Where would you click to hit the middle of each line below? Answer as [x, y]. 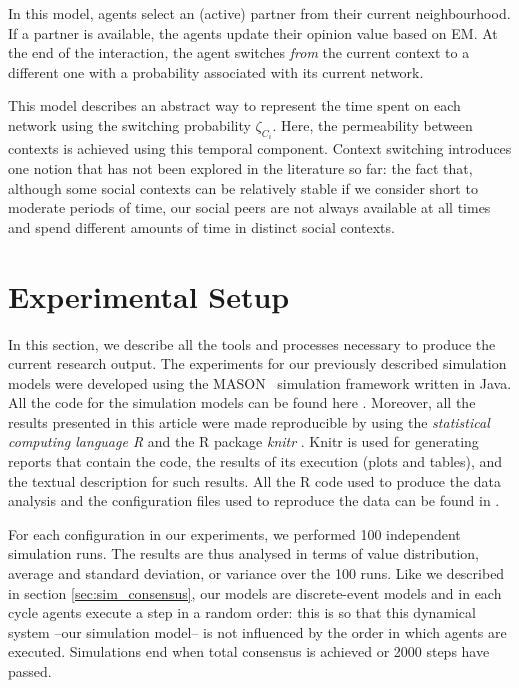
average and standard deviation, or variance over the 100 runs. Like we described [256, 573]
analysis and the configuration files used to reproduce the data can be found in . [254, 500]
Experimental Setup [149, 295]
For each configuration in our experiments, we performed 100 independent [234, 533]
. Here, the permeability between [372, 124]
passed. [30, 671]
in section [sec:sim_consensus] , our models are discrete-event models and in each [255, 592]
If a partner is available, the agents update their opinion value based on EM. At [253, 32]
